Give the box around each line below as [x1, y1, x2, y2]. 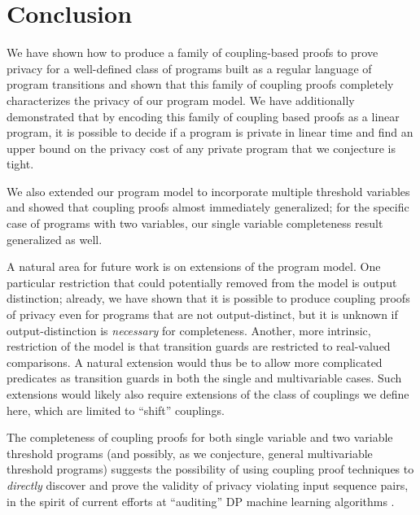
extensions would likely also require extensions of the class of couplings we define [7, 386, 409, 402]
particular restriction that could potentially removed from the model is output [7, 273, 397, 290]
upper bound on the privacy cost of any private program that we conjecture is [7, 139, 396, 156]
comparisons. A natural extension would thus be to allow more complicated [7, 353, 383, 370]
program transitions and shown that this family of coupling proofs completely [7, 76, 394, 93]
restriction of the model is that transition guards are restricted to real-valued [7, 338, 391, 355]
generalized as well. [7, 230, 103, 247]
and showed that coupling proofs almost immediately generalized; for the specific [7, 199, 409, 216]
